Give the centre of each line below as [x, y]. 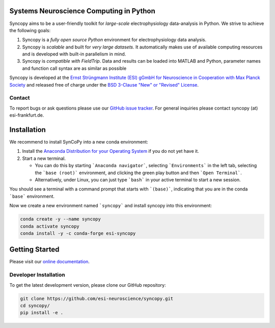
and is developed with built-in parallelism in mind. [74, 54]
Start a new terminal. [44, 158]
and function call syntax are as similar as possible [74, 68]
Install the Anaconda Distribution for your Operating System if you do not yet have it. [111, 151]
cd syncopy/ [35, 305]
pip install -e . [42, 313]
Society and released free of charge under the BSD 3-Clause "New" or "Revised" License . [104, 85]
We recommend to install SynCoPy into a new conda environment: [79, 142]
